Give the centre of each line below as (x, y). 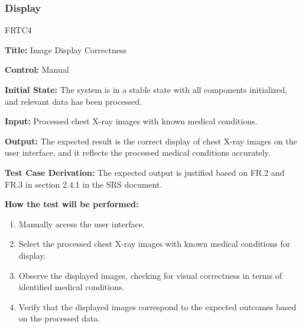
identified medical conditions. (72, 287)
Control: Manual (37, 70)
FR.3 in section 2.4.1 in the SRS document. (84, 184)
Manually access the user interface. (82, 224)
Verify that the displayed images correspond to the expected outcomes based (158, 306)
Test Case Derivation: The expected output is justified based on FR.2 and (145, 172)
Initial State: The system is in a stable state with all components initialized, (146, 89)
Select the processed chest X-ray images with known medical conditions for (155, 244)
